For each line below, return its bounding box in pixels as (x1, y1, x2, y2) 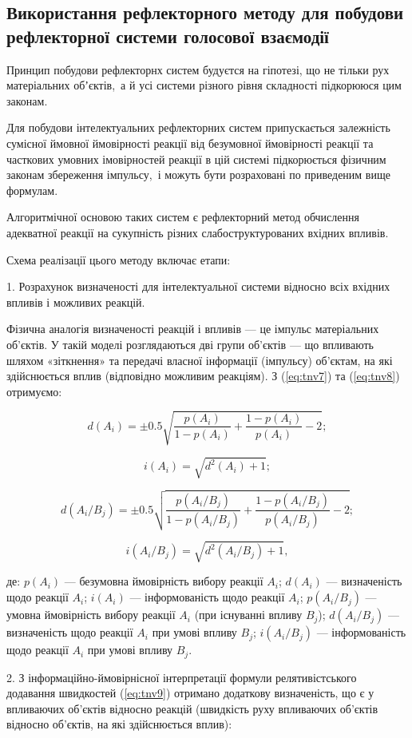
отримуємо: (6, 383, 62, 399)
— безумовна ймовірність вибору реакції (64, 573, 263, 589)
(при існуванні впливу (194, 606, 303, 623)
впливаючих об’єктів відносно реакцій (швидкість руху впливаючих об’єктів (6, 700, 378, 716)
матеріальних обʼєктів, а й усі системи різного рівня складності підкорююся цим (6, 77, 402, 93)
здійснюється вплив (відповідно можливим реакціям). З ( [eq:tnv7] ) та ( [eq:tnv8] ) (6, 367, 400, 384)
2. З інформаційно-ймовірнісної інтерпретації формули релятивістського (6, 669, 357, 685)
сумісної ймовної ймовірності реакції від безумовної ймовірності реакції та (6, 134, 374, 151)
